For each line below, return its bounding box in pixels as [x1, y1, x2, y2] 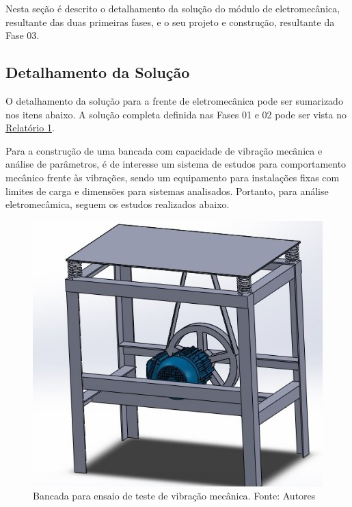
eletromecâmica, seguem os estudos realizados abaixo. [5, 197, 230, 211]
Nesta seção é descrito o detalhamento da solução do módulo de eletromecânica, [5, 1, 340, 15]
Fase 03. [5, 28, 40, 42]
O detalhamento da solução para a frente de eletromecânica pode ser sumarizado [5, 93, 343, 107]
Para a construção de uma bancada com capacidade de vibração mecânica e [5, 143, 323, 157]
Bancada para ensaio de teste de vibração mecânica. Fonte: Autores [33, 489, 316, 503]
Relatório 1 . [5, 120, 55, 135]
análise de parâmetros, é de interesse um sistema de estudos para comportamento [5, 157, 347, 171]
